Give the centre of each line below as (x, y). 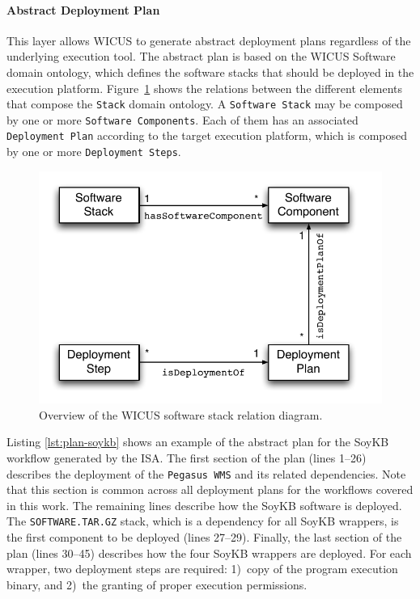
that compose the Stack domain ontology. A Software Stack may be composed (205, 104)
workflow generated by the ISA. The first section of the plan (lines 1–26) (187, 457)
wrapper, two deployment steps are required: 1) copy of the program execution (202, 569)
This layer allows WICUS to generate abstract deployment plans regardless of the (209, 40)
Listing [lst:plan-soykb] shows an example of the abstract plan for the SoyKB (198, 442)
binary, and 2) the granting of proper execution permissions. (157, 584)
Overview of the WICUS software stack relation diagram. (181, 414)
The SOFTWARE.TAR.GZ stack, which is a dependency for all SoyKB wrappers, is (203, 521)
